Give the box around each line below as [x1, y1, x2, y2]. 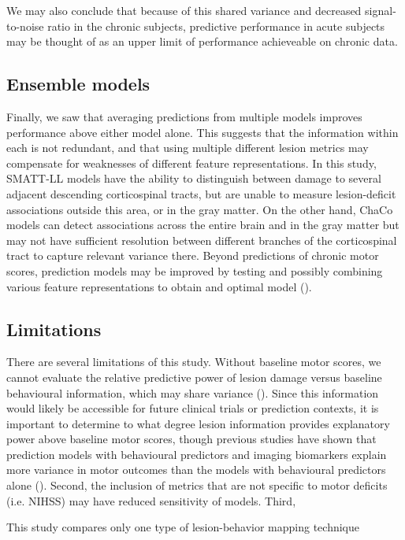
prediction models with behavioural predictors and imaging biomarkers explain [6, 446, 387, 462]
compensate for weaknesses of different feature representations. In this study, [6, 154, 377, 171]
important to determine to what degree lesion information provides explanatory [6, 415, 390, 431]
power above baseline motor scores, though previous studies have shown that [6, 431, 377, 447]
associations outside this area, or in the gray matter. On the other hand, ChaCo [6, 201, 393, 217]
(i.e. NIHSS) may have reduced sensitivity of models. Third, [6, 492, 296, 509]
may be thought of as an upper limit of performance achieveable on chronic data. [6, 33, 398, 50]
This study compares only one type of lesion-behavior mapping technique [6, 519, 360, 535]
